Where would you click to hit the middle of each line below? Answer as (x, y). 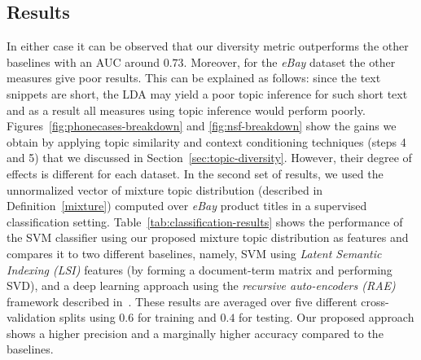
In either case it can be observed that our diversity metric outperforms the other (208, 46)
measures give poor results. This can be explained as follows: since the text (194, 78)
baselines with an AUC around (83, 61)
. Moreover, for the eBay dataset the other (289, 61)
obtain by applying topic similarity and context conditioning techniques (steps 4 (206, 141)
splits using (87, 317)
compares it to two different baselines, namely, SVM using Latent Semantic (194, 253)
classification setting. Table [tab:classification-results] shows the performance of (205, 221)
